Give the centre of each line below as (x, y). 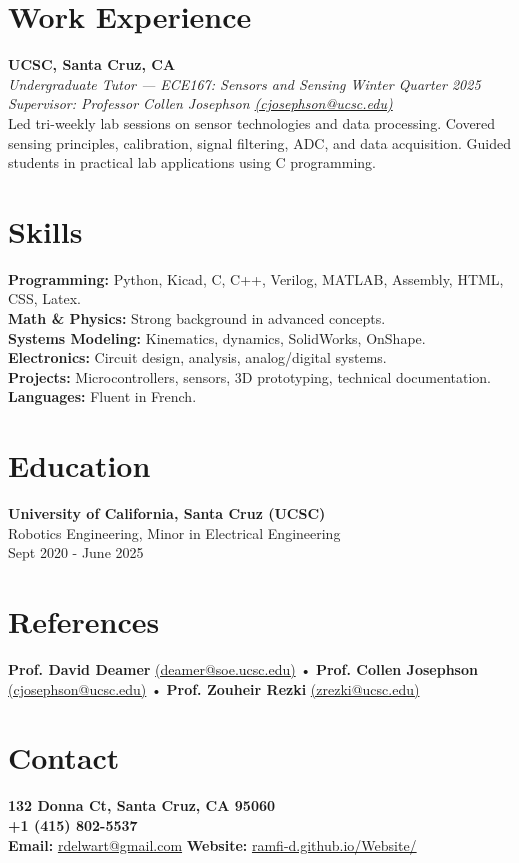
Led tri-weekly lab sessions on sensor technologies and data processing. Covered (252, 122)
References (84, 621)
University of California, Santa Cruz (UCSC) (167, 513)
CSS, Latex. (44, 298)
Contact (64, 757)
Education (79, 465)
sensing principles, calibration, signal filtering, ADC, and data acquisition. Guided (259, 142)
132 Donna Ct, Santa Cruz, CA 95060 (142, 805)
